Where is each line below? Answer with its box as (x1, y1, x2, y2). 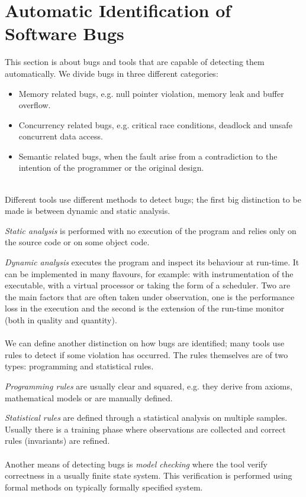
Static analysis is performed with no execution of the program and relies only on (5, 224, 297, 236)
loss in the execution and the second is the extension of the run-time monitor (5, 302, 285, 314)
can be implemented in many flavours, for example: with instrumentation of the (5, 267, 294, 280)
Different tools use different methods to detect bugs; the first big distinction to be (5, 193, 301, 205)
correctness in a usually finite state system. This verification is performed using (5, 469, 292, 482)
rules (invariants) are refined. (5, 434, 110, 447)
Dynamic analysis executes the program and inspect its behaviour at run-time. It (5, 256, 299, 268)
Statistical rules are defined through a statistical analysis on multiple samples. (5, 411, 288, 424)
